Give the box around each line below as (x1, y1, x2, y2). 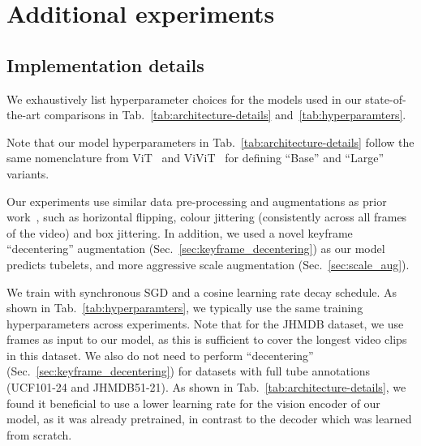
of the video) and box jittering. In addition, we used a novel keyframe (6, 224, 353, 241)
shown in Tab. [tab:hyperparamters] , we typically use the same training (6, 299, 363, 316)
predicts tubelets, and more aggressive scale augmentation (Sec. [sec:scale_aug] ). (6, 255, 410, 272)
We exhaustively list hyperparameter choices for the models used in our (6, 90, 362, 107)
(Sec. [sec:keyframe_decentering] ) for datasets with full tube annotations (6, 362, 371, 380)
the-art (6, 106, 41, 123)
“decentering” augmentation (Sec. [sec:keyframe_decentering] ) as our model (6, 240, 385, 257)
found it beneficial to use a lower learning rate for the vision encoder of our (6, 394, 380, 411)
